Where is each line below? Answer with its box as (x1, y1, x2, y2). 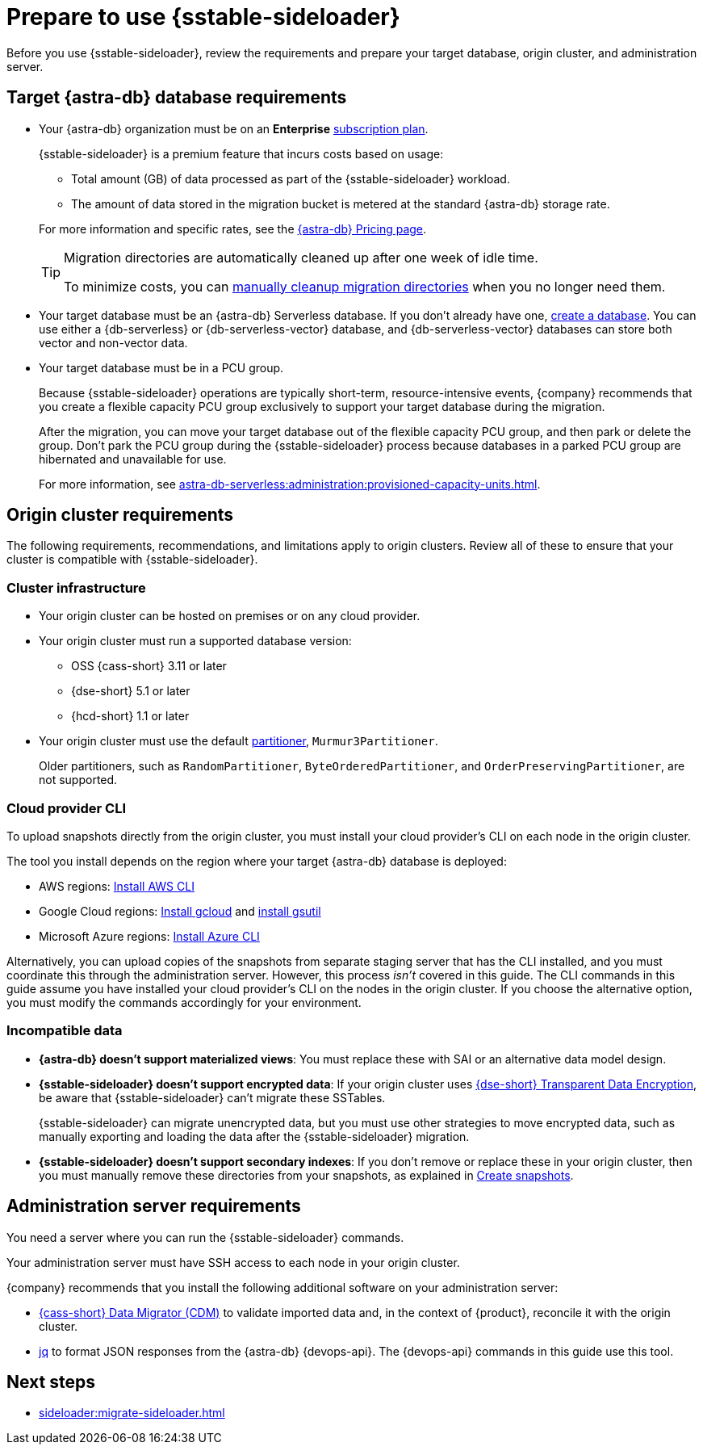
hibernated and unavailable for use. (39, 451, 227, 466)
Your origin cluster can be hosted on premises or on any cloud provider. (39, 609, 421, 623)
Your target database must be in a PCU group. (39, 360, 284, 375)
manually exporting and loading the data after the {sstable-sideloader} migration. (39, 1129, 470, 1143)
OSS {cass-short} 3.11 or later (71, 659, 227, 673)
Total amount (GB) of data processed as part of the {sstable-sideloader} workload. (71, 171, 510, 186)
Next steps (6, 1371, 95, 1392)
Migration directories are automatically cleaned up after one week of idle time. (64, 249, 538, 266)
